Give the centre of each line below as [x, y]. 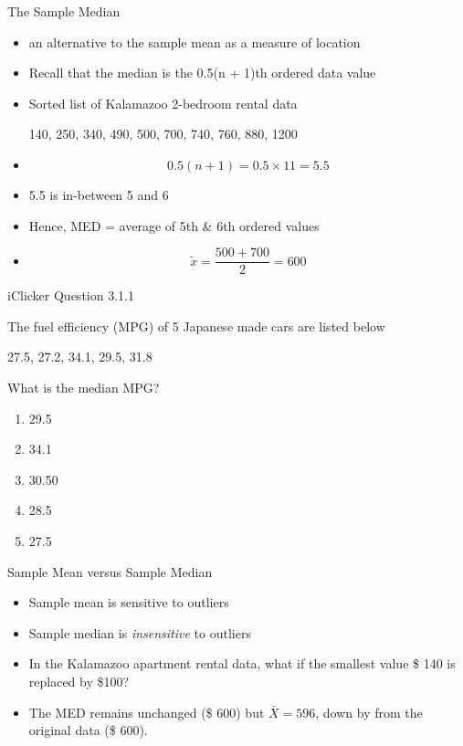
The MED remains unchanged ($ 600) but [147, 712]
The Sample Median [64, 11]
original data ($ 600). [88, 730]
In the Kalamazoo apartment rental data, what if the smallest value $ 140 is [242, 663]
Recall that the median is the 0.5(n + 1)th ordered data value [202, 73]
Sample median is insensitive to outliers [140, 632]
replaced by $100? [79, 681]
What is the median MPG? [84, 387]
